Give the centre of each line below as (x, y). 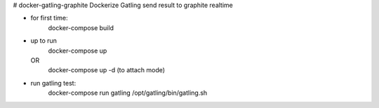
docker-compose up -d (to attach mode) (106, 70)
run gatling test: (53, 83)
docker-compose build (81, 27)
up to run (44, 41)
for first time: (49, 18)
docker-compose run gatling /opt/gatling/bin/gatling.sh (128, 93)
